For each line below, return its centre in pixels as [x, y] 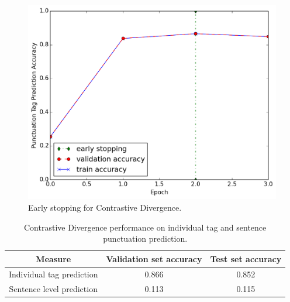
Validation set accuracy [154, 258]
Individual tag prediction [53, 274]
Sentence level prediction [53, 288]
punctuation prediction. [145, 238]
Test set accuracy [246, 258]
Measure [53, 258]
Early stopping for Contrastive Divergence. [105, 207]
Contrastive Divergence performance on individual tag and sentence [145, 227]
